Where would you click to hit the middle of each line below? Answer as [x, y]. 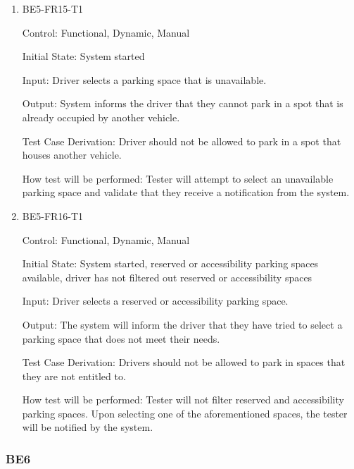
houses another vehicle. [72, 155]
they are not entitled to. [74, 376]
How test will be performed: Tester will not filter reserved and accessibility [183, 400]
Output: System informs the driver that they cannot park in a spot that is [183, 103]
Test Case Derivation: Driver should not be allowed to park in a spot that [182, 141]
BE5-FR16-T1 [53, 215]
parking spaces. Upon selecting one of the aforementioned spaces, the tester [185, 413]
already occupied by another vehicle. [101, 117]
